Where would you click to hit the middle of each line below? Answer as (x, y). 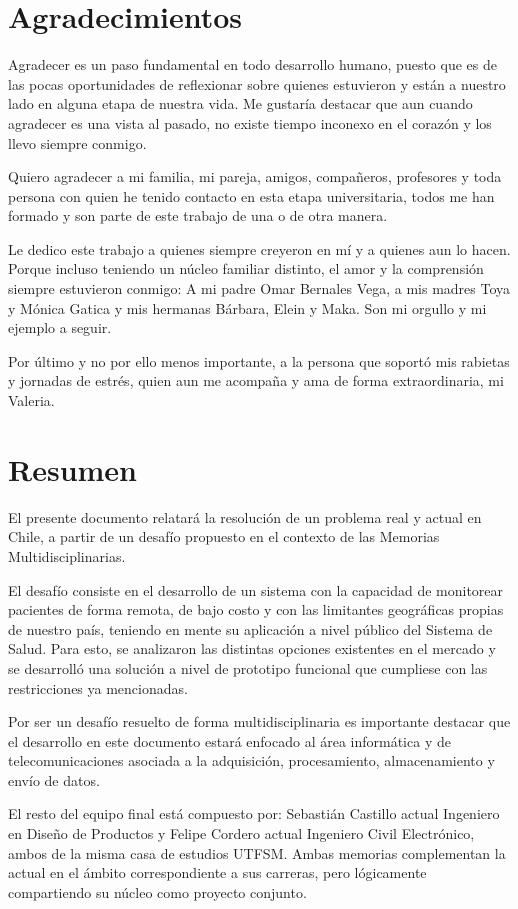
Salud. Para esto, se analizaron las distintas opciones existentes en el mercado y (252, 648)
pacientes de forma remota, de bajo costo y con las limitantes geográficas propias (256, 609)
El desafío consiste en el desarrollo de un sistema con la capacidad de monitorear (256, 589)
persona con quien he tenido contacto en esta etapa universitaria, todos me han (251, 195)
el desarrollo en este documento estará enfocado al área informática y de (229, 740)
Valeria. (31, 400)
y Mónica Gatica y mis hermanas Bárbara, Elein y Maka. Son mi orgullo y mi (247, 307)
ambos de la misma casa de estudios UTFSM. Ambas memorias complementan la (257, 852)
